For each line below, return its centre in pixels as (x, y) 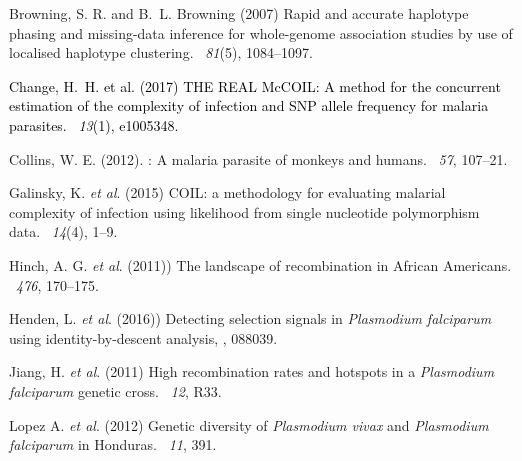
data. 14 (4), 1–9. (63, 231)
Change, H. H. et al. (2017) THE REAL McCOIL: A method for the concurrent (255, 85)
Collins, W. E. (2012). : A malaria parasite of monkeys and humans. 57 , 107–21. (258, 158)
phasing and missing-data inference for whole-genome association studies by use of (261, 32)
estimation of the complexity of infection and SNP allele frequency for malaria (249, 105)
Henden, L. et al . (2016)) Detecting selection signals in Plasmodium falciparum (250, 318)
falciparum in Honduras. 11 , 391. (113, 444)
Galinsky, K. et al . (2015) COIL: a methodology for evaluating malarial (227, 192)
